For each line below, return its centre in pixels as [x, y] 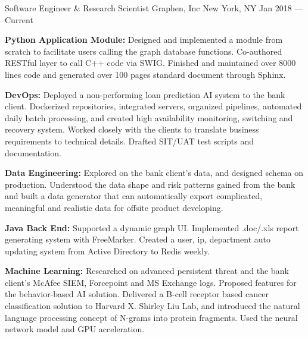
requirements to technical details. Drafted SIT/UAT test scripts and [129, 141]
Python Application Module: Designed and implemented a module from [144, 40]
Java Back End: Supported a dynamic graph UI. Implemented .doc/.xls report [152, 227]
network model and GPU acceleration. [75, 329]
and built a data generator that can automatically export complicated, [134, 196]
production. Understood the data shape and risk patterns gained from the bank [150, 184]
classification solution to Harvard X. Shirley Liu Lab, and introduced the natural [153, 306]
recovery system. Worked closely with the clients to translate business [132, 129]
